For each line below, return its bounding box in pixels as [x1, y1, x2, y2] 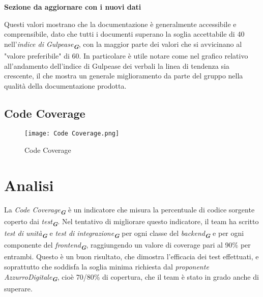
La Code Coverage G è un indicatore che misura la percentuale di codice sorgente [4, 204, 255, 217]
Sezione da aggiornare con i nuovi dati [4, 2, 141, 12]
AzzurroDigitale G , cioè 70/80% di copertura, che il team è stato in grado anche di [4, 271, 259, 284]
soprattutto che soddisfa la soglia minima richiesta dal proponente [4, 261, 209, 272]
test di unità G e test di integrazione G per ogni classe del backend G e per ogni [4, 228, 244, 240]
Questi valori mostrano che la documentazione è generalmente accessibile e [4, 18, 237, 29]
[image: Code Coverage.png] [24, 130, 120, 138]
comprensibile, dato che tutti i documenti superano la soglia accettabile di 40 [4, 29, 245, 39]
